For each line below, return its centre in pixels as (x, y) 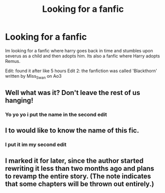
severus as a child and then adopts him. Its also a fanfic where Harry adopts (82, 56)
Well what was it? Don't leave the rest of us (73, 93)
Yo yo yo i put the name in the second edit (56, 115)
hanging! (19, 101)
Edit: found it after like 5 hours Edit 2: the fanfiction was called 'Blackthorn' (81, 71)
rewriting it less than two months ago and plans (80, 169)
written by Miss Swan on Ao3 (33, 76)
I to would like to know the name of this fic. (72, 130)
